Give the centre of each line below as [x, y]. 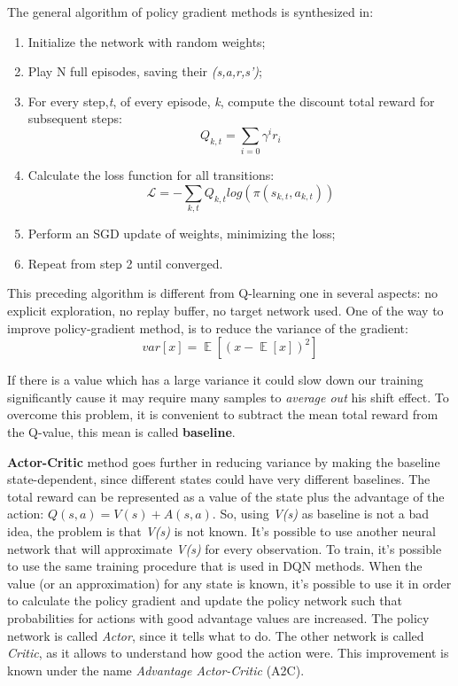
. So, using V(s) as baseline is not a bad [320, 514]
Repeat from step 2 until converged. [125, 263]
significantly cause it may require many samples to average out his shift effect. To [228, 397]
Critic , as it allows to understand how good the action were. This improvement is [228, 653]
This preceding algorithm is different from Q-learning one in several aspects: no [222, 293]
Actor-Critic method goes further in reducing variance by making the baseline [224, 461]
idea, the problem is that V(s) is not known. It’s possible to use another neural [221, 531]
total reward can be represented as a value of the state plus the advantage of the [226, 496]
